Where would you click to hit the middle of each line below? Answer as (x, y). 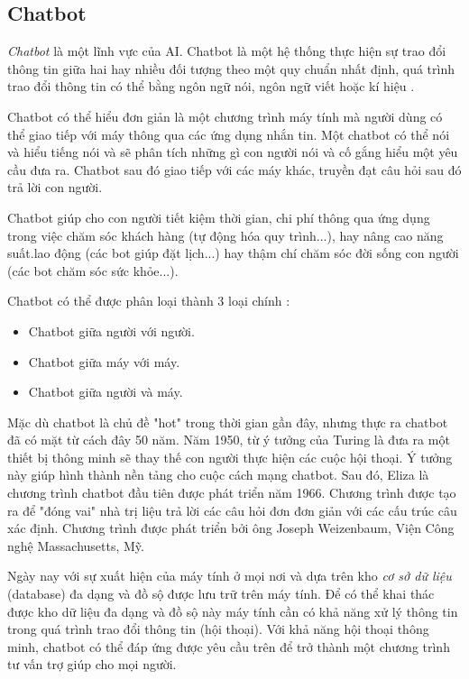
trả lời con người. (55, 187)
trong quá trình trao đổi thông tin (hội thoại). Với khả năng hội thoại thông (218, 629)
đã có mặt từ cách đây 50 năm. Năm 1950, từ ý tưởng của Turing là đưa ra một (229, 440)
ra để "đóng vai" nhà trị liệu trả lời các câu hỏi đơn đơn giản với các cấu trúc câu (232, 510)
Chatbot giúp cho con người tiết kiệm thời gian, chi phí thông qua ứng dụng (219, 217)
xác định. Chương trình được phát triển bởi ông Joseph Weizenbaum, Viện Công (231, 528)
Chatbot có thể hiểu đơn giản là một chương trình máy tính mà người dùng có (225, 116)
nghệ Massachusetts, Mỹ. (76, 545)
